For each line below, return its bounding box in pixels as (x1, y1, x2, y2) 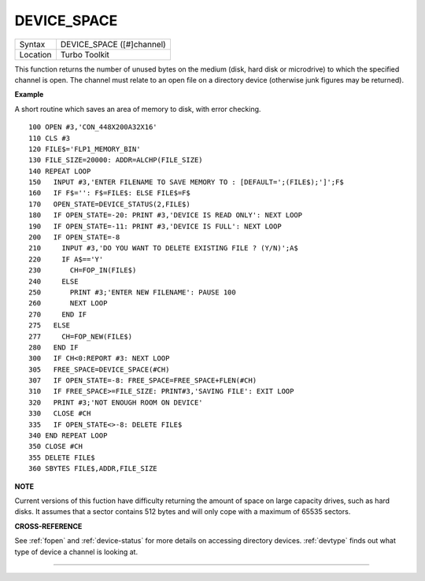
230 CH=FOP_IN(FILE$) (28, 266, 137, 275)
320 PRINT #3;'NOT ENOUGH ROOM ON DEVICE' (28, 398, 204, 407)
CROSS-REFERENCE (14, 521, 83, 531)
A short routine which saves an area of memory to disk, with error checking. (14, 104, 261, 113)
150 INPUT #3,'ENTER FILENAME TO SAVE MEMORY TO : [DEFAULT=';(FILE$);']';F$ (28, 178, 344, 187)
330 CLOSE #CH (28, 409, 91, 418)
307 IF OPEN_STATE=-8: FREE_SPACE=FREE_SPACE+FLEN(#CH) (28, 376, 257, 385)
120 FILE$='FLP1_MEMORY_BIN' (28, 144, 141, 154)
